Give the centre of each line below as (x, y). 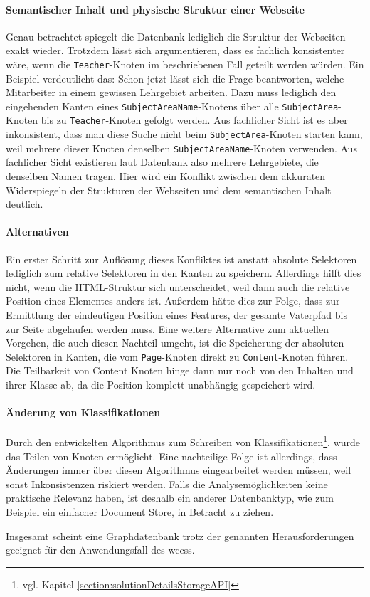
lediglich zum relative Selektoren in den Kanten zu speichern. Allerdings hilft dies (184, 273)
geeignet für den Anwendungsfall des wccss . (100, 550)
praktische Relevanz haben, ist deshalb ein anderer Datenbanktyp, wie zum (170, 498)
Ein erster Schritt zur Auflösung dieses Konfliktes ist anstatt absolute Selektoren (181, 259)
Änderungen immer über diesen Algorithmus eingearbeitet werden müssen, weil (179, 470)
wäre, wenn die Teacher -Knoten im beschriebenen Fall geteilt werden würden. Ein (185, 64)
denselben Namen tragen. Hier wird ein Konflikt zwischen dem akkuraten (166, 176)
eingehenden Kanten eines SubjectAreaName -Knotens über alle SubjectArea (172, 106)
